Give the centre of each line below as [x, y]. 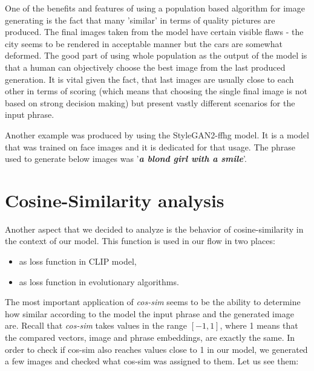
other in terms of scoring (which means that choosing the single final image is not [156, 91]
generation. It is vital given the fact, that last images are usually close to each [149, 79]
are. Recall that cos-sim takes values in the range [96, 325]
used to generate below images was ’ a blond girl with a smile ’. [126, 159]
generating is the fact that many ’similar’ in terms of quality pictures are [140, 20]
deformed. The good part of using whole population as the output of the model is [156, 55]
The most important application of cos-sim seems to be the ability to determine [153, 302]
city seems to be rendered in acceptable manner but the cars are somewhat [144, 43]
